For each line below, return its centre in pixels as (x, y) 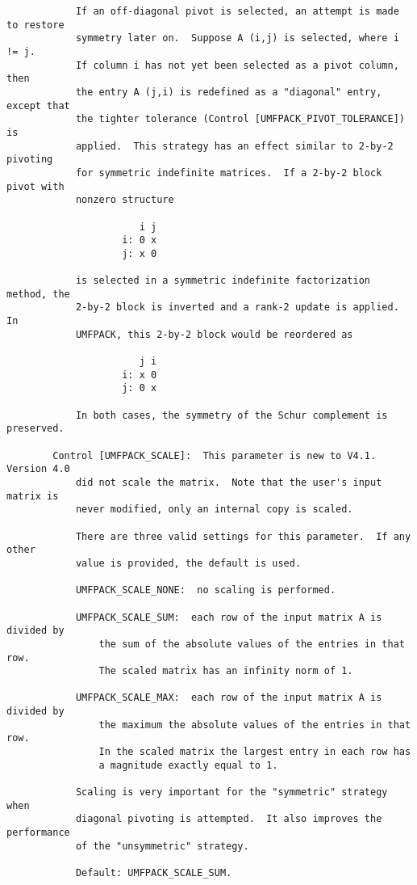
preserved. (35, 429)
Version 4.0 (38, 469)
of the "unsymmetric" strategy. (162, 846)
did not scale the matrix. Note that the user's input (229, 482)
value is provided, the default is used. (188, 563)
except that (38, 105)
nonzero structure (125, 200)
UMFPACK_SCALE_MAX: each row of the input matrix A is (229, 698)
